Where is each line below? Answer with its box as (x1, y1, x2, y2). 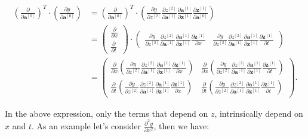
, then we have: (153, 119, 210, 132)
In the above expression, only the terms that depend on (5, 107, 208, 119)
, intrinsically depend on (214, 107, 303, 119)
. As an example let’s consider (31, 119, 141, 132)
